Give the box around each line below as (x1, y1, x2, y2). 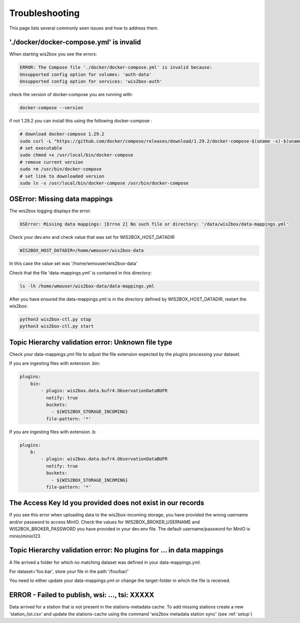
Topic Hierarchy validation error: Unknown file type (9, 338, 172, 347)
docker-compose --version (19, 105, 83, 111)
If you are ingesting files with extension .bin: (9, 361, 100, 367)
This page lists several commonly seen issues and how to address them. (9, 25, 158, 31)
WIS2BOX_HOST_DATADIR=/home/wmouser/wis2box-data (19, 248, 144, 253)
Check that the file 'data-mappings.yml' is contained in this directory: (9, 269, 152, 275)
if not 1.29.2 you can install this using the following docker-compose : (9, 118, 152, 124)
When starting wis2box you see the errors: (9, 51, 97, 57)
